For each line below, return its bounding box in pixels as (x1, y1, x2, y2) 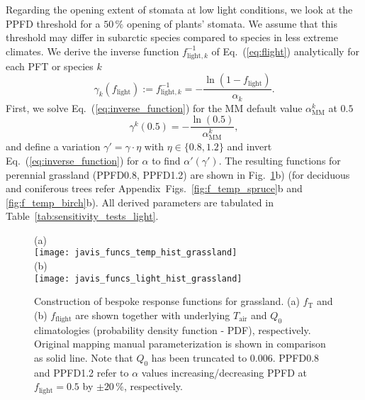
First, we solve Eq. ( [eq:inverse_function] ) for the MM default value (6, 100, 303, 115)
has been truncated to (151, 350, 247, 365)
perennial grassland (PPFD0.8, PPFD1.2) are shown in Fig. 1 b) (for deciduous (6, 167, 350, 182)
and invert (227, 139, 272, 154)
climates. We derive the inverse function (6, 43, 179, 58)
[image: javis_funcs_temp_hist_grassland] (34, 248, 237, 258)
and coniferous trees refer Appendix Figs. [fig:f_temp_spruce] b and (6, 181, 303, 196)
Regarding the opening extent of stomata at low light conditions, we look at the (6, 2, 353, 16)
